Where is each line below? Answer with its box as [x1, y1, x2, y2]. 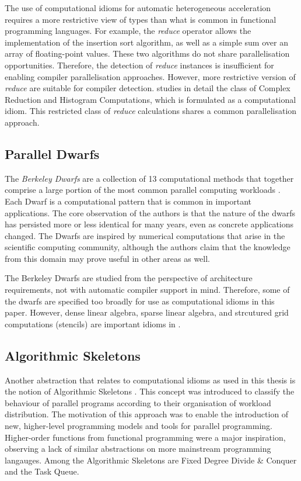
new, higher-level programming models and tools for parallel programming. [5, 420, 272, 432]
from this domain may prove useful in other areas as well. [5, 252, 211, 264]
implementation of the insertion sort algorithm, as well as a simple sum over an [5, 36, 288, 48]
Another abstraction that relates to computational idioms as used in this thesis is [5, 373, 296, 386]
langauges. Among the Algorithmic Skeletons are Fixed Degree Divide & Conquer [5, 454, 297, 466]
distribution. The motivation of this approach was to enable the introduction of [5, 408, 289, 420]
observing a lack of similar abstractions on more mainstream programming [5, 442, 271, 455]
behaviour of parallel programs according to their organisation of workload [5, 396, 271, 409]
